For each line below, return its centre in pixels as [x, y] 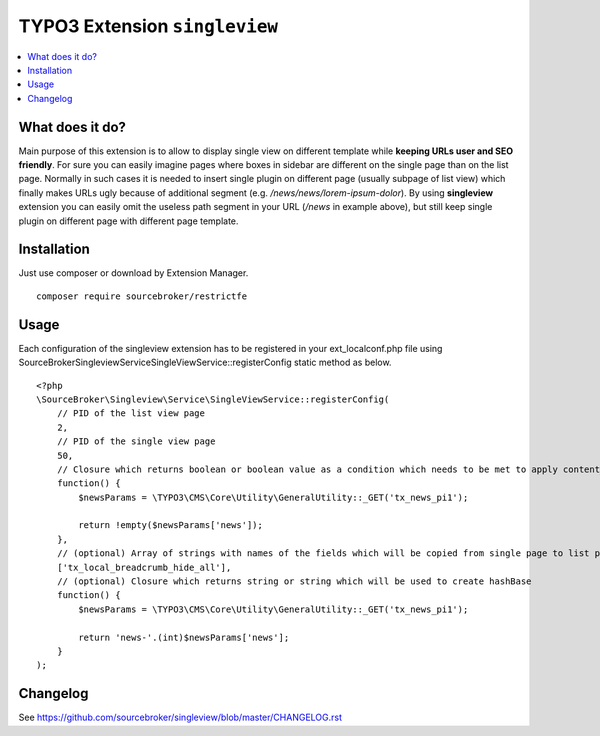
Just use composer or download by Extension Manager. [133, 273]
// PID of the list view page [130, 413]
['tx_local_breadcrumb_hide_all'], [144, 567]
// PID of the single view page [136, 441]
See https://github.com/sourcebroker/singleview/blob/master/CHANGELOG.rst [180, 717]
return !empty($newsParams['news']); [171, 525]
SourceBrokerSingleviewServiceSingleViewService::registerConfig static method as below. [205, 362]
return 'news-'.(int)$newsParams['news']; [184, 637]
